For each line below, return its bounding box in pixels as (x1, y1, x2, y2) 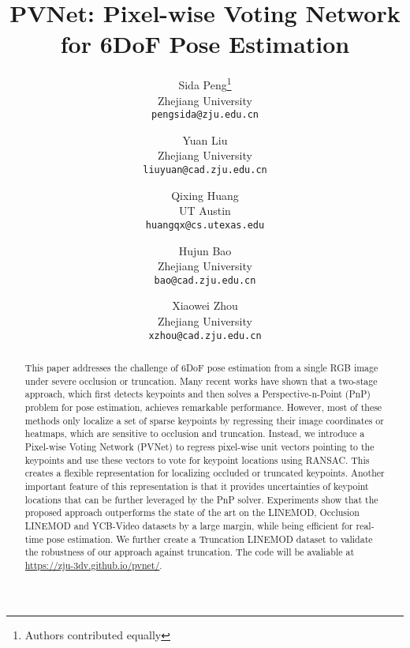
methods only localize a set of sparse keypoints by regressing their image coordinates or (24, 413, 384, 427)
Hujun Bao (178, 242, 232, 258)
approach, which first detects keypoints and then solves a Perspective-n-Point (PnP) (24, 387, 371, 401)
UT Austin (179, 202, 231, 219)
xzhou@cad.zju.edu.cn (148, 330, 262, 341)
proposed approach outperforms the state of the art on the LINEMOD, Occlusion (24, 506, 360, 519)
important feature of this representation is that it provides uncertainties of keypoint (24, 479, 369, 492)
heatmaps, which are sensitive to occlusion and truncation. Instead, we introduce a (24, 427, 365, 440)
